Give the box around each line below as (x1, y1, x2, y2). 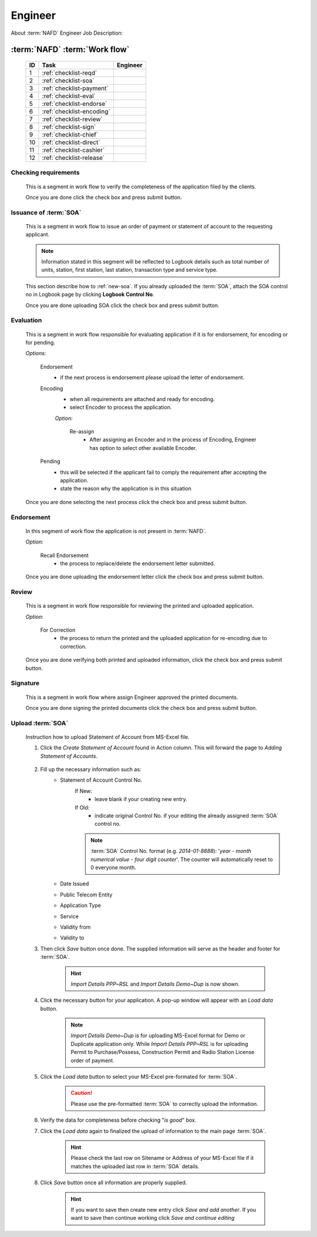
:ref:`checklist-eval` (42, 92, 96, 100)
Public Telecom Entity (60, 891, 113, 898)
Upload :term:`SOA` (11, 719, 69, 727)
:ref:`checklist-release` (42, 154, 105, 162)
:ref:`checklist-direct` (42, 138, 100, 146)
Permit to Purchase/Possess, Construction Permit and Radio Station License (70, 1049, 255, 1056)
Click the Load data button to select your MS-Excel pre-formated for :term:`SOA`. (40, 1073, 237, 1081)
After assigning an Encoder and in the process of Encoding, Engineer (89, 436, 257, 444)
